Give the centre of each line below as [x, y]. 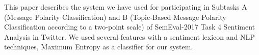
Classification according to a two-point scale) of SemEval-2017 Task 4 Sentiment [130, 27]
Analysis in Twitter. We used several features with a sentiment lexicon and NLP [129, 36]
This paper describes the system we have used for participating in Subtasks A [126, 7]
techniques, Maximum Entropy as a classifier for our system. [99, 47]
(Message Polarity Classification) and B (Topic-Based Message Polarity [115, 17]
